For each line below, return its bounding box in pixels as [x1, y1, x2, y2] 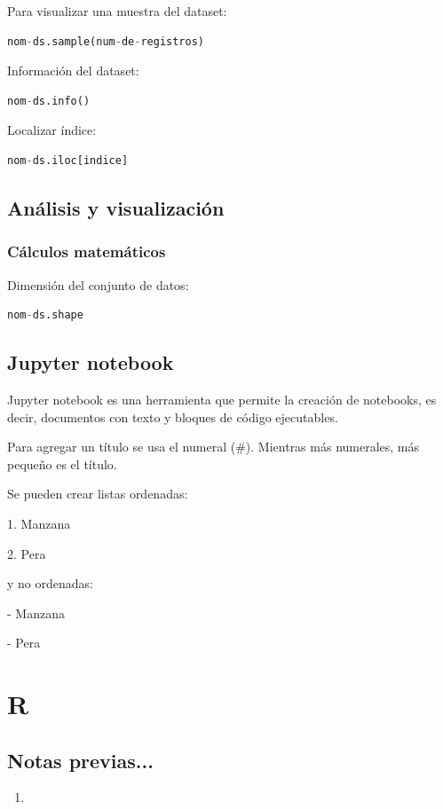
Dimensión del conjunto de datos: [7, 275, 189, 294]
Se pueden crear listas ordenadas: [7, 484, 188, 503]
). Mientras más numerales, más [245, 437, 420, 456]
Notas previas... [7, 746, 154, 774]
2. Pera [7, 544, 46, 562]
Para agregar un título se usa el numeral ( [7, 437, 236, 456]
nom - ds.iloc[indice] [7, 153, 129, 167]
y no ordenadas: [7, 574, 93, 593]
